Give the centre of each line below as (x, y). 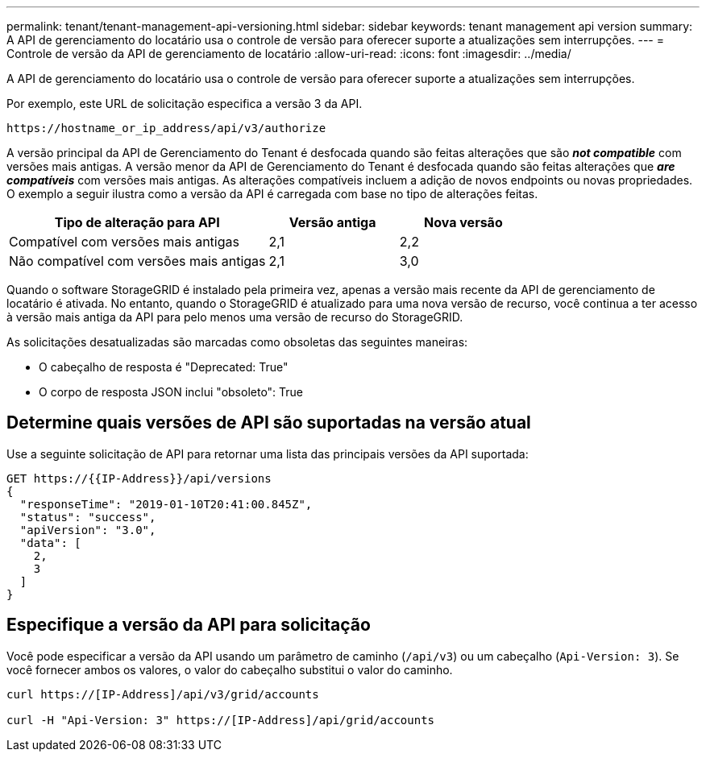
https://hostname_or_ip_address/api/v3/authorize (166, 128)
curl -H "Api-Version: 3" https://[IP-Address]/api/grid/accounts (221, 720)
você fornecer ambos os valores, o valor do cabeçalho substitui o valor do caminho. (230, 669)
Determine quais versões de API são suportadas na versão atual (269, 423)
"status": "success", (88, 517)
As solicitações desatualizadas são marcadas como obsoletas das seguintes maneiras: (237, 342)
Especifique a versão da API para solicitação (189, 625)
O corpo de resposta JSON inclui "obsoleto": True (171, 392)
